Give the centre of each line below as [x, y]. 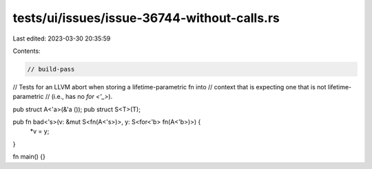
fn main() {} [29, 157]
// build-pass [51, 69]
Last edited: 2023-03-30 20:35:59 [62, 38]
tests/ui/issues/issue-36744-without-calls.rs [146, 18]
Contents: [27, 51]
